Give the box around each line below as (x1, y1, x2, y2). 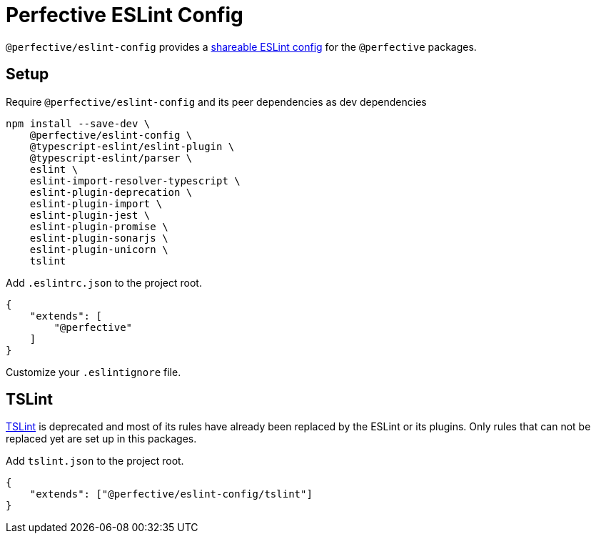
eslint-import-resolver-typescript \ (29, 174, 241, 187)
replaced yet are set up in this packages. (6, 432, 197, 445)
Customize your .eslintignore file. (6, 365, 181, 378)
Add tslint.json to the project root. (6, 455, 184, 468)
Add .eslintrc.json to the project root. (6, 276, 202, 289)
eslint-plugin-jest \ (29, 209, 151, 221)
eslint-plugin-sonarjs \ (29, 232, 168, 244)
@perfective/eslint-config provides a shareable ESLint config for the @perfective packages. (6, 40, 477, 53)
